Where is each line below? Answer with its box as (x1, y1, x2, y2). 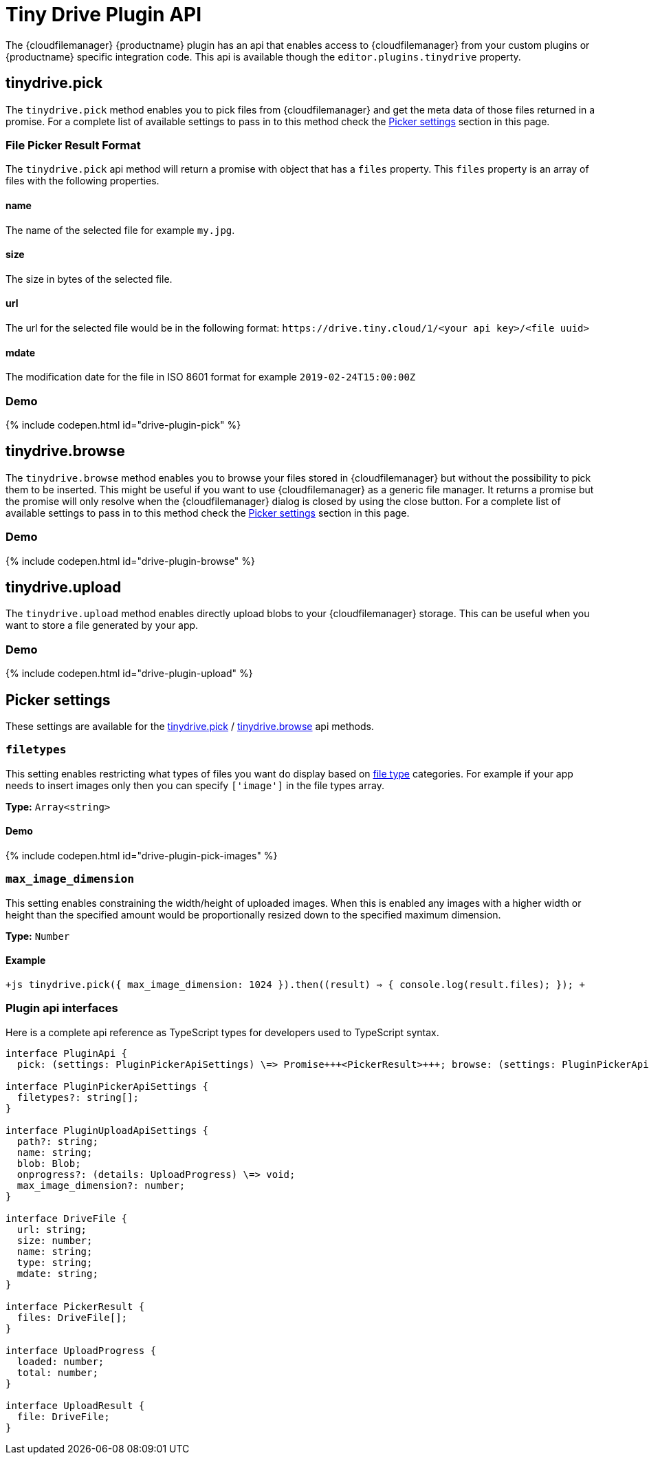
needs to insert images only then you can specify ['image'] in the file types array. (5, 779, 384, 791)
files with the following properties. (5, 175, 159, 187)
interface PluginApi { (5, 1047, 128, 1059)
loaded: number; (16, 1355, 104, 1367)
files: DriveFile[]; (16, 1311, 128, 1323)
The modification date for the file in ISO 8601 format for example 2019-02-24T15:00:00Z (5, 371, 416, 383)
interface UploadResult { (5, 1399, 145, 1411)
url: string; (16, 1223, 87, 1235)
